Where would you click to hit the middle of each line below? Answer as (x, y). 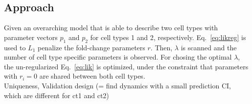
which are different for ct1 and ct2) (57, 95)
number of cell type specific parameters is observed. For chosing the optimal (118, 57)
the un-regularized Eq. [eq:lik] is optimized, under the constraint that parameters (126, 66)
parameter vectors (31, 37)
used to (15, 47)
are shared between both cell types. (92, 76)
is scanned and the (209, 47)
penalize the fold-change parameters (91, 47)
